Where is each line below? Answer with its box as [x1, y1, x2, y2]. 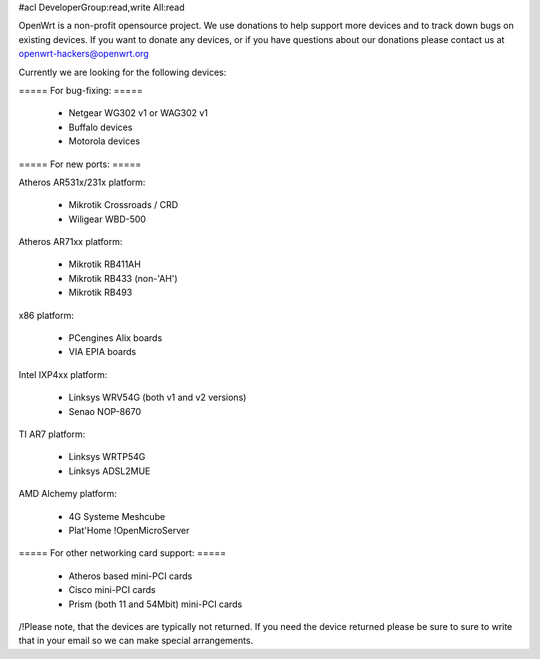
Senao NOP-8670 [68, 405, 142, 417]
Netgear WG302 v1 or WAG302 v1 [68, 107, 209, 119]
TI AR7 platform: [18, 428, 86, 440]
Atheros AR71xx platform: [18, 236, 123, 248]
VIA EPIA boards [68, 346, 137, 358]
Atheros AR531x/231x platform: [18, 176, 146, 188]
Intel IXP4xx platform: [18, 368, 108, 380]
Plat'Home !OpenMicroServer [68, 524, 190, 536]
